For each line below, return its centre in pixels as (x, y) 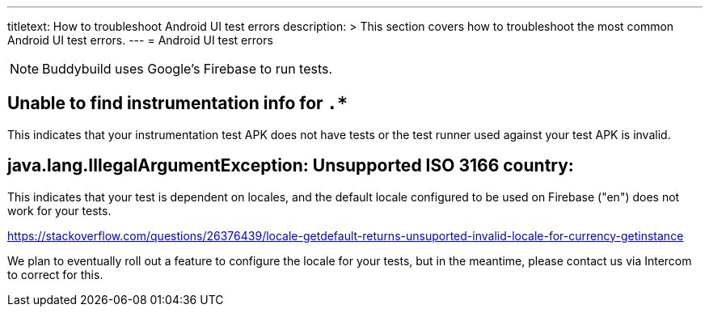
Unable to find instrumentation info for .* (177, 104)
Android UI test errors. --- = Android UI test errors (140, 40)
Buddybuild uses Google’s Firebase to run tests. (188, 69)
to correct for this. (55, 274)
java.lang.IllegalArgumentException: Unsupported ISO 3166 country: (291, 166)
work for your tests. (59, 210)
